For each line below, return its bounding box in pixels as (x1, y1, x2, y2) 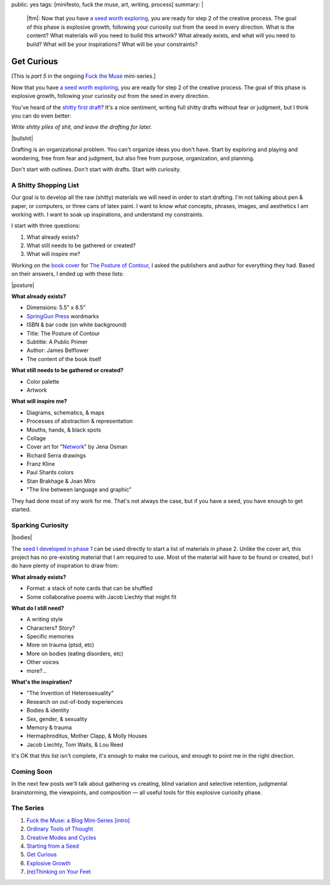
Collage (26, 435, 46, 442)
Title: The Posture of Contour (26, 329, 100, 337)
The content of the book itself (26, 355, 101, 362)
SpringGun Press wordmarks (26, 312, 99, 319)
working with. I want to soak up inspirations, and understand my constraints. (11, 211, 204, 218)
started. (11, 506, 31, 513)
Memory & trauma (26, 723, 72, 731)
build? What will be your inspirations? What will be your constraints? (26, 40, 198, 48)
